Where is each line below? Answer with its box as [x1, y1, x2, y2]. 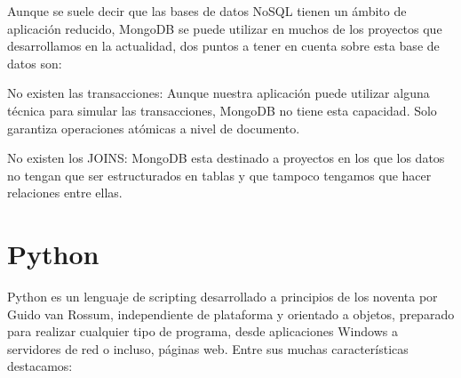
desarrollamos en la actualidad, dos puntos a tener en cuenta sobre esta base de [7, 36, 440, 55]
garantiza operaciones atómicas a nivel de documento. [7, 118, 300, 137]
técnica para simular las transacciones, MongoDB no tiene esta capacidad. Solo [7, 101, 437, 119]
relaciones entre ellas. [7, 183, 123, 202]
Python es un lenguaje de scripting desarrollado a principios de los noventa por [7, 287, 438, 306]
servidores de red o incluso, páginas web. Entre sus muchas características [7, 339, 409, 358]
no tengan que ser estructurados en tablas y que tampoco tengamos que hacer [7, 165, 432, 184]
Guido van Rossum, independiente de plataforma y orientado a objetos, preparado [7, 304, 455, 323]
